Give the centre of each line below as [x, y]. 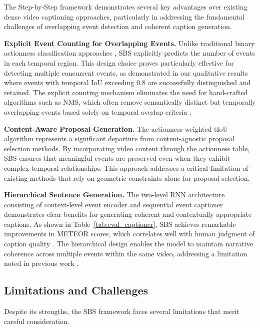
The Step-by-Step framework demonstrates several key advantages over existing [126, 7]
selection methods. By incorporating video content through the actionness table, [127, 148]
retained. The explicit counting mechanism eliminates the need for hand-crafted [126, 92]
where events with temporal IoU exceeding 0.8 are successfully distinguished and [127, 82]
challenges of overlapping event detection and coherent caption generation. [118, 26]
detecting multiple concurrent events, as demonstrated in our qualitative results [126, 72]
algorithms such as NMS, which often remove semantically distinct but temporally [130, 102]
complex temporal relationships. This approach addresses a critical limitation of [126, 168]
